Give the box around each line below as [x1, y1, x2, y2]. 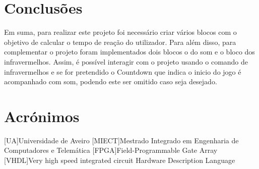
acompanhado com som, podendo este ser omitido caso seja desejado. [4, 76, 217, 87]
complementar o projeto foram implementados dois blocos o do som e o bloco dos [4, 46, 255, 57]
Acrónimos [4, 105, 80, 126]
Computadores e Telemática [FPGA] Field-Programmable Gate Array [4, 145, 218, 155]
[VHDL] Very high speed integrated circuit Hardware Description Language [4, 155, 235, 165]
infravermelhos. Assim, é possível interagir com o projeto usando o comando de [4, 56, 248, 67]
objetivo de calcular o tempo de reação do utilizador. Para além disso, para [4, 36, 236, 47]
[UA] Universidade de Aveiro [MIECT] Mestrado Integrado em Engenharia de [4, 135, 239, 145]
